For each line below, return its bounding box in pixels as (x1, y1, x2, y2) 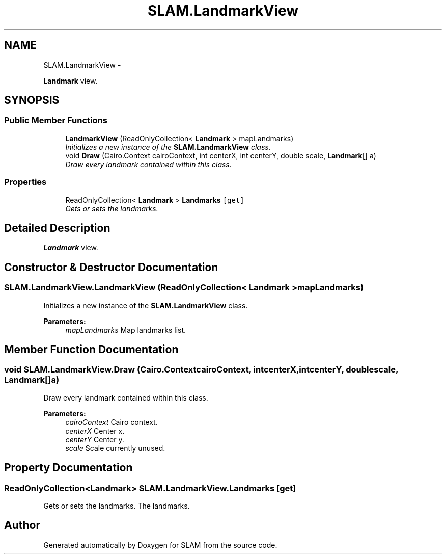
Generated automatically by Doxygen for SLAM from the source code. (43, 540, 277, 549)
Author (4, 519, 40, 532)
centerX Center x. (65, 426, 125, 435)
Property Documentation (4, 461, 133, 474)
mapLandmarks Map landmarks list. (65, 325, 186, 334)
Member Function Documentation (4, 343, 179, 356)
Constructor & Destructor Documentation (4, 260, 218, 274)
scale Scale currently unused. (65, 443, 165, 453)
